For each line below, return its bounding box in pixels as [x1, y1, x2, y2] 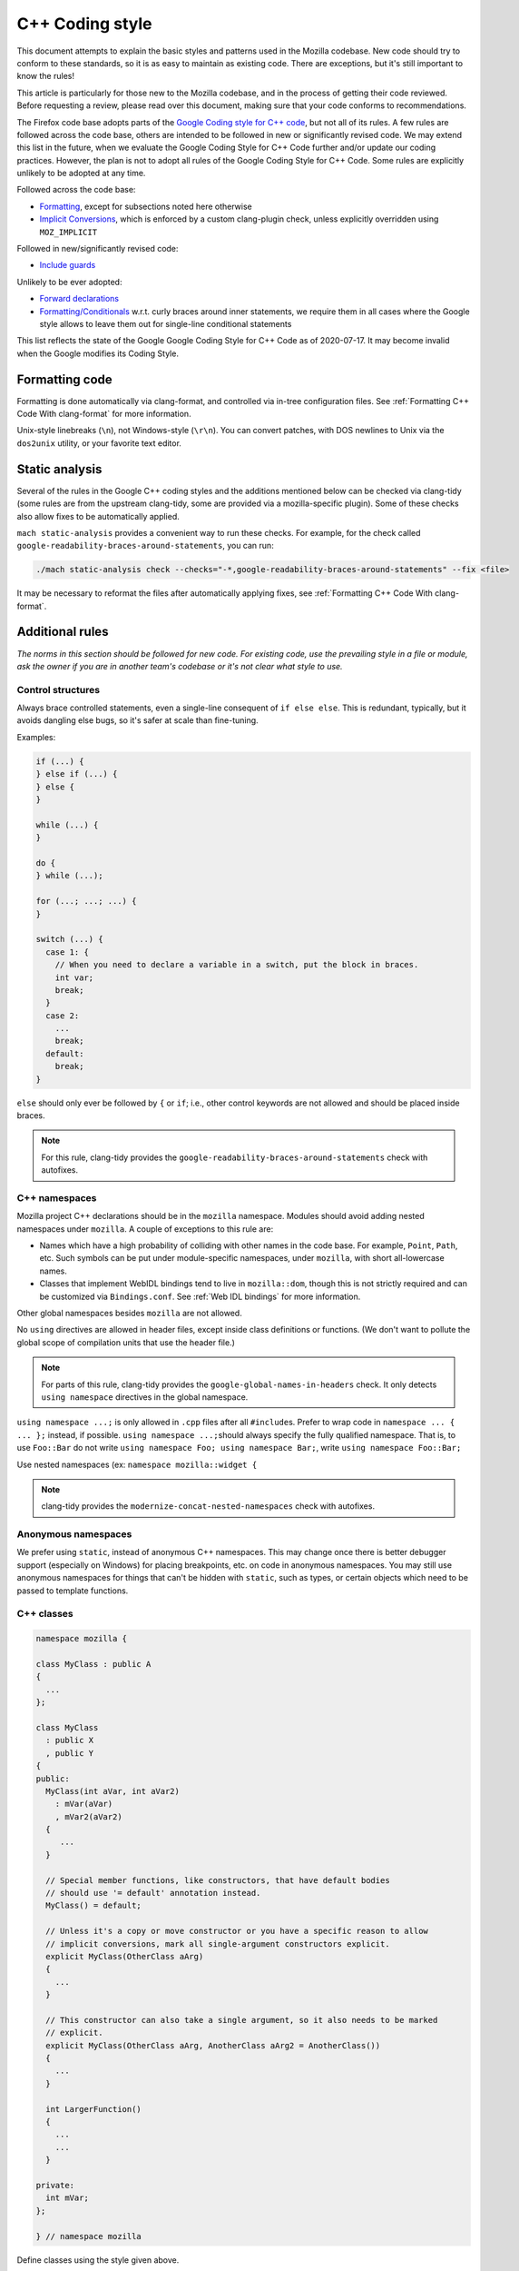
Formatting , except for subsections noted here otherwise [39, 201, 253, 212]
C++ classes [16, 1608, 73, 1621]
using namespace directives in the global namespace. [41, 1392, 249, 1403]
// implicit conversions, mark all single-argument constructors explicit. [45, 1939, 390, 1949]
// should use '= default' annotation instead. [45, 1888, 261, 1899]
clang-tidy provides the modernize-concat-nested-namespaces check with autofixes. [41, 1501, 376, 1512]
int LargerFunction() [45, 2104, 142, 2114]
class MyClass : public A [35, 1659, 152, 1669]
